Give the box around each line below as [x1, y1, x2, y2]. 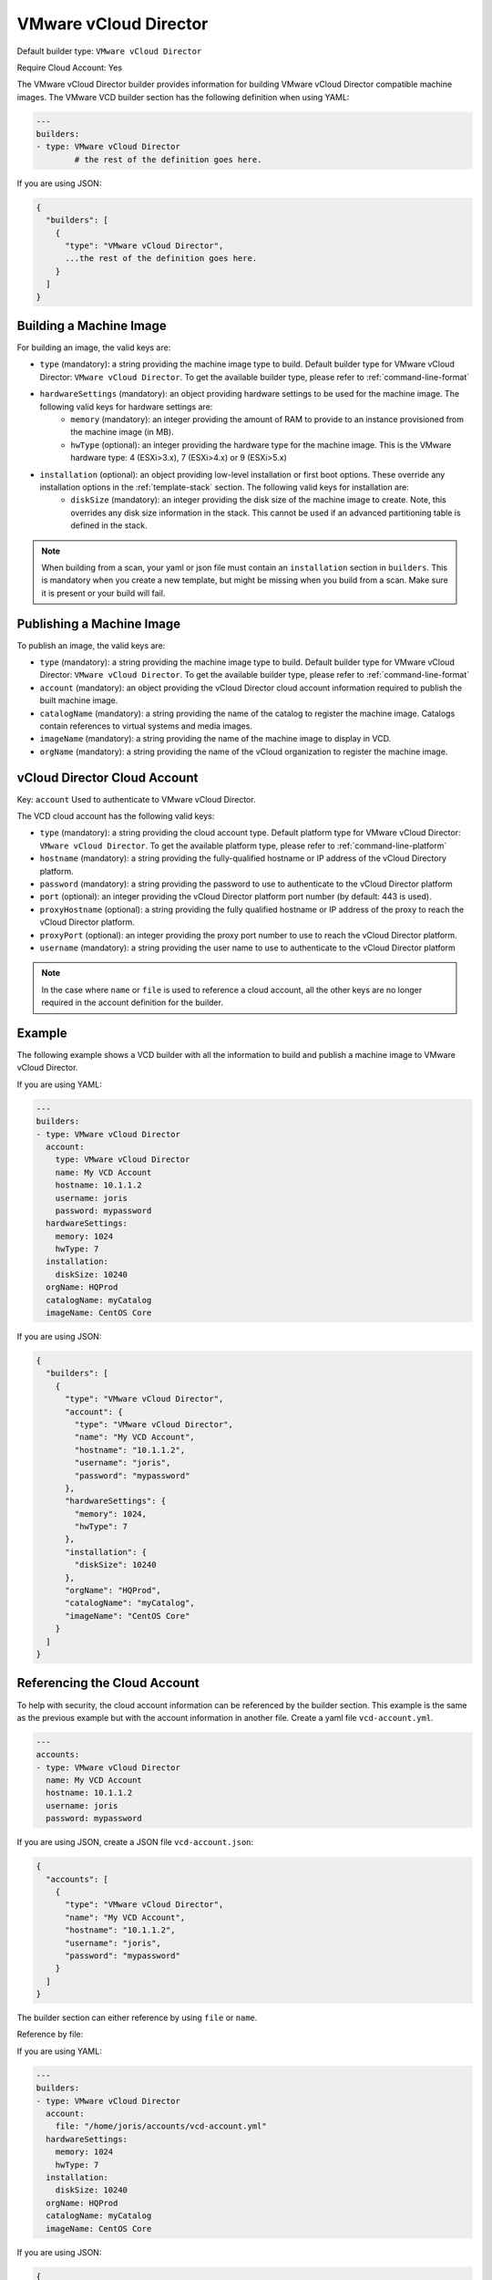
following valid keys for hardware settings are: [39, 401, 213, 412]
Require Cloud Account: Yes [16, 62, 123, 73]
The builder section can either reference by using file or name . [16, 2012, 258, 2024]
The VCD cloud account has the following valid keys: [16, 811, 215, 822]
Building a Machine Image [16, 317, 168, 333]
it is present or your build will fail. [41, 587, 166, 598]
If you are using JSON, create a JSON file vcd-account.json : [16, 1837, 254, 1848]
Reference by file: [16, 2029, 84, 2040]
